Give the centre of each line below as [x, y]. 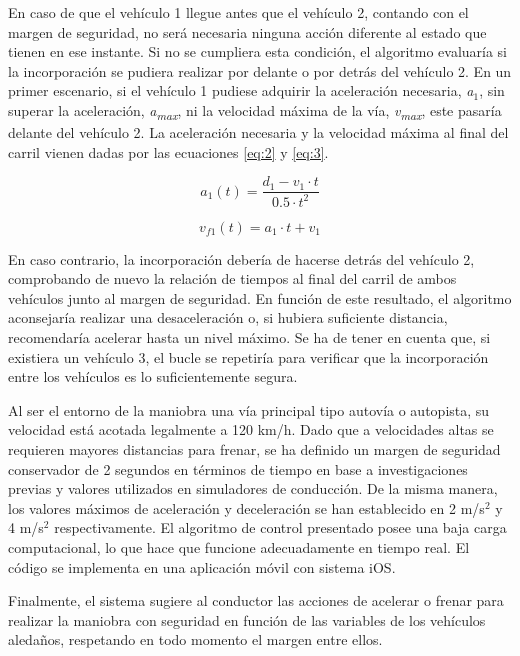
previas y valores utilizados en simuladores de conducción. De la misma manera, [253, 488]
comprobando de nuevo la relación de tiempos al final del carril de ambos [232, 278]
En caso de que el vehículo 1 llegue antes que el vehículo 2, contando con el [238, 12]
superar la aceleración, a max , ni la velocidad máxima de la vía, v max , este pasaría [255, 111]
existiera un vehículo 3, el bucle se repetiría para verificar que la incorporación [248, 356]
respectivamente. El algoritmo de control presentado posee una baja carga [280, 527]
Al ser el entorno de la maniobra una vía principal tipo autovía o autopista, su [249, 409]
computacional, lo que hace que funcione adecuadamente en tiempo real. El [239, 547]
